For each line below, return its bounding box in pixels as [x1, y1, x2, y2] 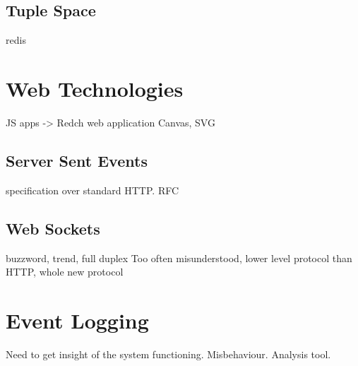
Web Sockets [6, 217, 100, 239]
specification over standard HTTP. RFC [6, 182, 179, 197]
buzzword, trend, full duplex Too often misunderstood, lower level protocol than [6, 250, 352, 265]
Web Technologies [6, 73, 184, 102]
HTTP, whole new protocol [6, 264, 124, 279]
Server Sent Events [6, 149, 148, 171]
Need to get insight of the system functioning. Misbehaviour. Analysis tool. [6, 346, 331, 361]
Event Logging [6, 305, 149, 334]
